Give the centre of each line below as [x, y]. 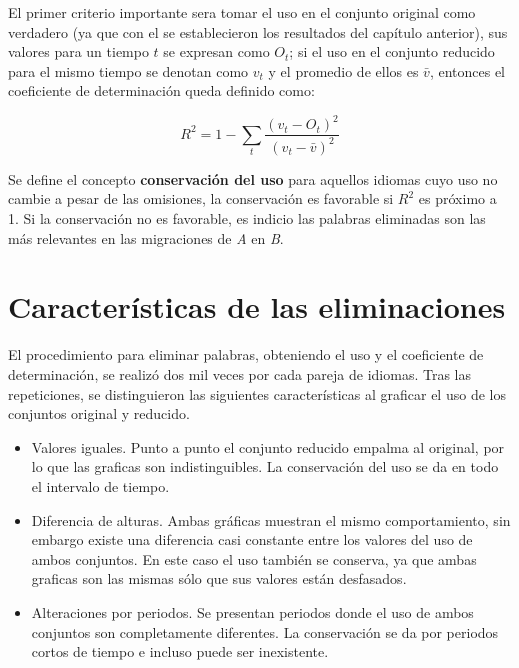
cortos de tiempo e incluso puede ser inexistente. [180, 651]
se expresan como [216, 51]
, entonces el [467, 70]
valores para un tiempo [78, 51]
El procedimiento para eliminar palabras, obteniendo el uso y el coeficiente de [246, 354]
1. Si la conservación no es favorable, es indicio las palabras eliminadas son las [247, 218]
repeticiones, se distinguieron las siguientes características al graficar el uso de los [257, 393]
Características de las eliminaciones [257, 306]
